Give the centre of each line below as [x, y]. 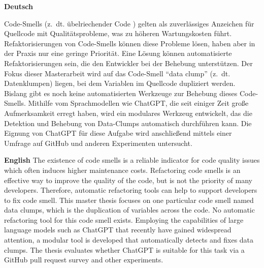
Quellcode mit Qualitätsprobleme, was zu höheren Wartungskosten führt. [118, 33]
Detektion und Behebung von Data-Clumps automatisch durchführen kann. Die [128, 123]
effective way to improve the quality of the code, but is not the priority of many [128, 180]
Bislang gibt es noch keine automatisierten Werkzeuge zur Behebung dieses [121, 93]
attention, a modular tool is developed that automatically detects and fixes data [129, 240]
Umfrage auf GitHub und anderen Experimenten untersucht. [98, 143]
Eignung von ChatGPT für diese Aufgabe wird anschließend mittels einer [118, 133]
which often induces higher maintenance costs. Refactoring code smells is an [122, 170]
